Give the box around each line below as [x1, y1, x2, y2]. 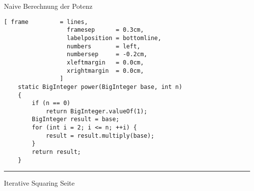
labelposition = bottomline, [66, 34, 162, 42]
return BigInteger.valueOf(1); [45, 107, 148, 115]
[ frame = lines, [4, 18, 88, 25]
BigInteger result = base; [32, 116, 120, 123]
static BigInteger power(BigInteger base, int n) [18, 83, 183, 90]
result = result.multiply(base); [45, 132, 154, 139]
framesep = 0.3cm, [66, 26, 144, 34]
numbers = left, [66, 42, 141, 50]
